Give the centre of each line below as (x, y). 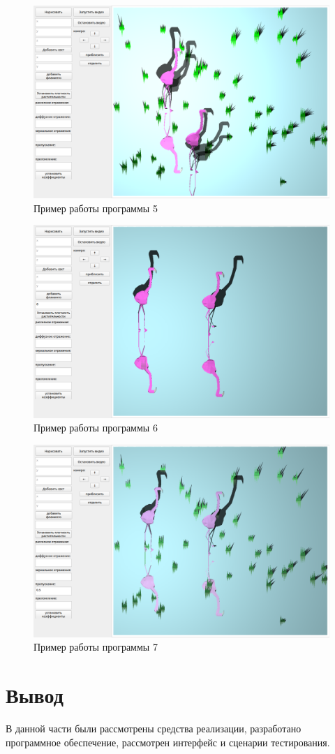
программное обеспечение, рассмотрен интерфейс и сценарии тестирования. (168, 742)
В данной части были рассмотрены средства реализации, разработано (154, 729)
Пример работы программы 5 (96, 208)
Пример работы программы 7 (96, 647)
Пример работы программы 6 (96, 428)
